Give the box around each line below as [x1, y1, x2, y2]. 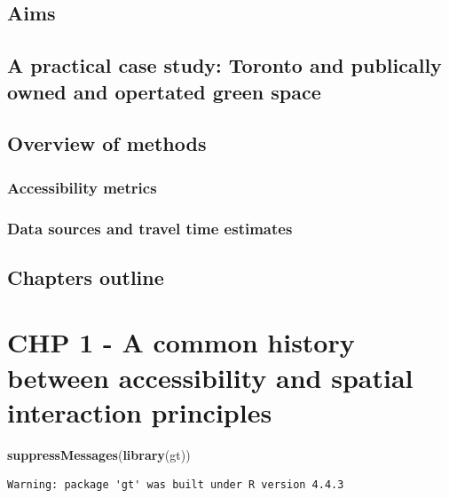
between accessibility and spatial [7, 359, 414, 395]
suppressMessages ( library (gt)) [7, 445, 191, 463]
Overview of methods [7, 130, 207, 157]
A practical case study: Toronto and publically [7, 51, 442, 79]
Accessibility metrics [7, 176, 157, 198]
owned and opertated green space [7, 77, 321, 105]
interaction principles [7, 393, 272, 430]
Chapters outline [7, 263, 164, 290]
